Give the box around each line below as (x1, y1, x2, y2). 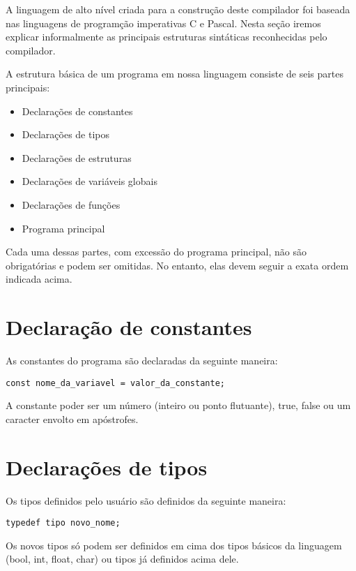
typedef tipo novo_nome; (6, 518, 121, 528)
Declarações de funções (22, 197, 121, 212)
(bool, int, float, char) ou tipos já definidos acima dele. (6, 551, 239, 566)
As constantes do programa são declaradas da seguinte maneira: (6, 353, 278, 368)
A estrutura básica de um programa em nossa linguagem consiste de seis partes (6, 66, 343, 81)
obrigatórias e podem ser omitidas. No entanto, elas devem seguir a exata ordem (6, 258, 349, 272)
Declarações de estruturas (22, 150, 132, 165)
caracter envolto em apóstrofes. (6, 411, 139, 426)
